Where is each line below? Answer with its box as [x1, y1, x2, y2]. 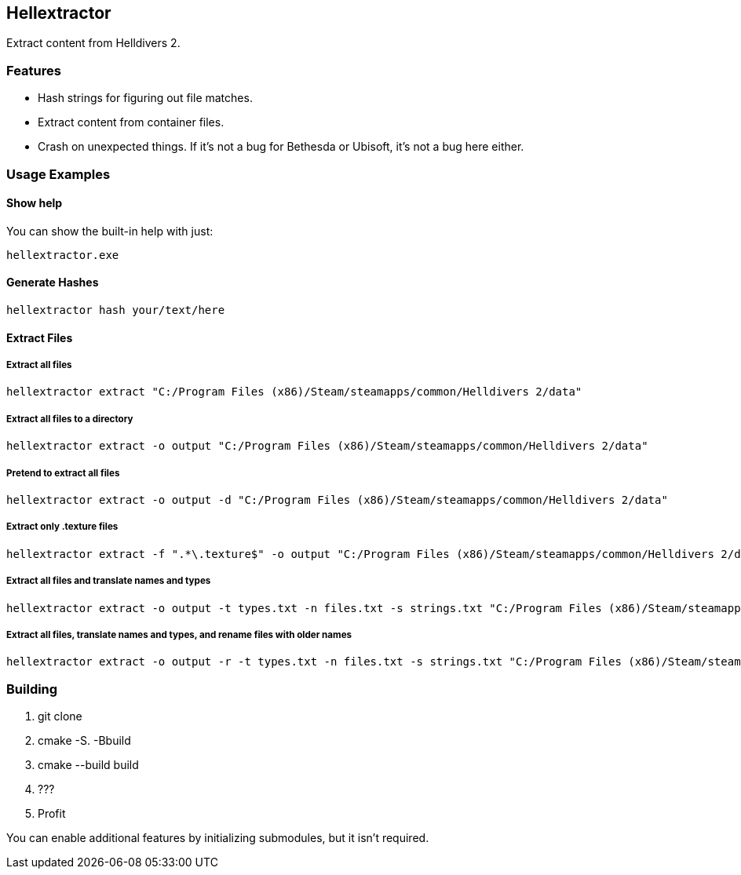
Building [6, 680, 58, 697]
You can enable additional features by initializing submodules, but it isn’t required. [6, 831, 429, 845]
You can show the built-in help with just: [6, 224, 214, 238]
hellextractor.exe [6, 248, 119, 261]
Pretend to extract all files [6, 467, 120, 479]
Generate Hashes [6, 275, 99, 290]
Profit [38, 807, 66, 821]
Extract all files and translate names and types [6, 575, 211, 587]
